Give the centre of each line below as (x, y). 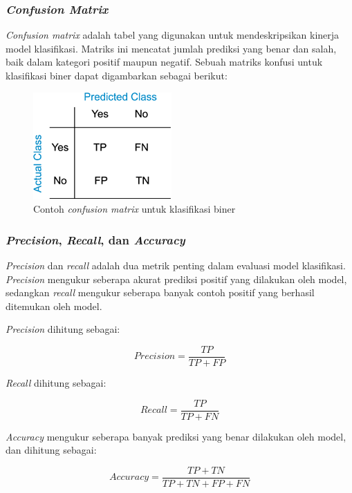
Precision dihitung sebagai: (63, 329)
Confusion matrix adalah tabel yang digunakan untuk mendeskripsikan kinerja (173, 35)
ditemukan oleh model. (54, 306)
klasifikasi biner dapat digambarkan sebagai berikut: (117, 75)
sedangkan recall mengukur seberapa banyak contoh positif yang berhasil (160, 292)
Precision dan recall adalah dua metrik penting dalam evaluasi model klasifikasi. (176, 265)
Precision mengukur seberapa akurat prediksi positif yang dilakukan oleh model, (176, 279)
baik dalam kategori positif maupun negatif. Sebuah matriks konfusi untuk (164, 62)
